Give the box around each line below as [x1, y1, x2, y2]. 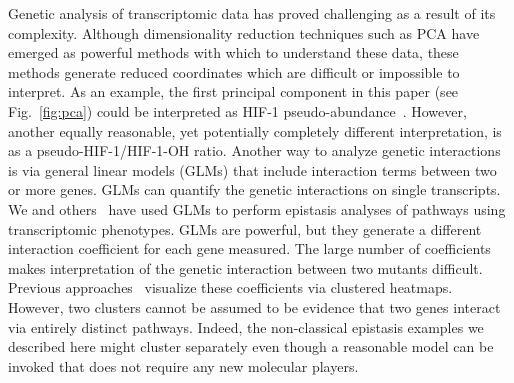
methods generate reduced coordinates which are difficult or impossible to [8, 61, 460, 82]
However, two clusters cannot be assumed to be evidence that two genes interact [8, 296, 501, 317]
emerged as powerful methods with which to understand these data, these [8, 42, 459, 63]
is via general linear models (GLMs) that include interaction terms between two [8, 159, 497, 180]
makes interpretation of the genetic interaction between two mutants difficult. [8, 257, 483, 278]
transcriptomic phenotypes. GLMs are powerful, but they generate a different [8, 218, 482, 239]
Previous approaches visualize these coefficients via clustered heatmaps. [8, 277, 453, 298]
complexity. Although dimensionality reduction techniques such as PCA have [8, 22, 480, 43]
